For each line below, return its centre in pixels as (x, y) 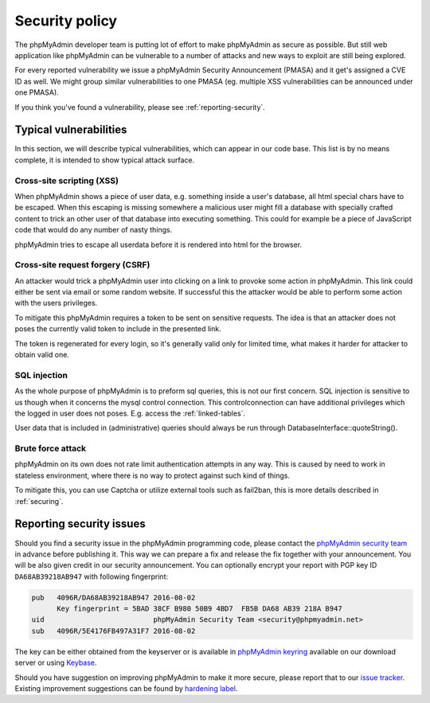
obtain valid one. (42, 354)
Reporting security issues (80, 524)
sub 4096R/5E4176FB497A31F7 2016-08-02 (113, 631)
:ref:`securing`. (39, 501)
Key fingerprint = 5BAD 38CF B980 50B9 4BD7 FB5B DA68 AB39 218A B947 (199, 609)
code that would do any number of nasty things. (94, 230)
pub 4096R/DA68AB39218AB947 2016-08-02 (113, 598)
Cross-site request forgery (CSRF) (82, 265)
